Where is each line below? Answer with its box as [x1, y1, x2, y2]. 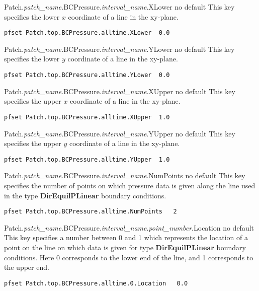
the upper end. [4, 262, 49, 272]
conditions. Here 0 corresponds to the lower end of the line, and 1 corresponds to [4, 252, 253, 262]
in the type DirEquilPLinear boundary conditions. [4, 190, 166, 200]
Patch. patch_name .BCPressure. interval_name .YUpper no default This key [4, 128, 235, 138]
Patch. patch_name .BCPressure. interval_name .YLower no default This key [4, 43, 235, 54]
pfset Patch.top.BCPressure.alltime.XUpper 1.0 [4, 113, 170, 121]
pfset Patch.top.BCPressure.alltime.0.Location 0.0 [4, 279, 188, 287]
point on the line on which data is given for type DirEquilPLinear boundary [4, 242, 246, 252]
